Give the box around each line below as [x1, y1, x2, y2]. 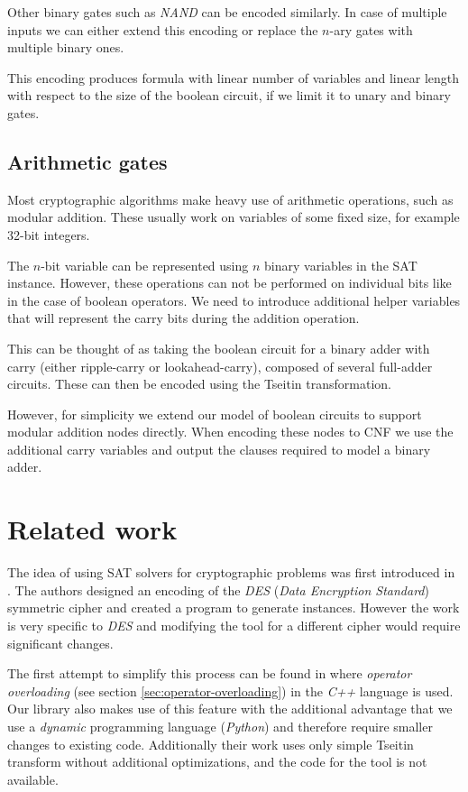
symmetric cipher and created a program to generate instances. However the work [7, 598, 460, 617]
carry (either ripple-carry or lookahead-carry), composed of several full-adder [7, 356, 433, 375]
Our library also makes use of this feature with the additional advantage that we [7, 699, 453, 718]
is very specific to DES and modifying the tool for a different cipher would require [7, 615, 461, 634]
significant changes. [7, 633, 114, 652]
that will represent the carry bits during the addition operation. [7, 309, 360, 327]
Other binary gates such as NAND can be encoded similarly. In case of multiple [7, 3, 447, 21]
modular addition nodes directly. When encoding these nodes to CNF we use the [7, 422, 454, 441]
